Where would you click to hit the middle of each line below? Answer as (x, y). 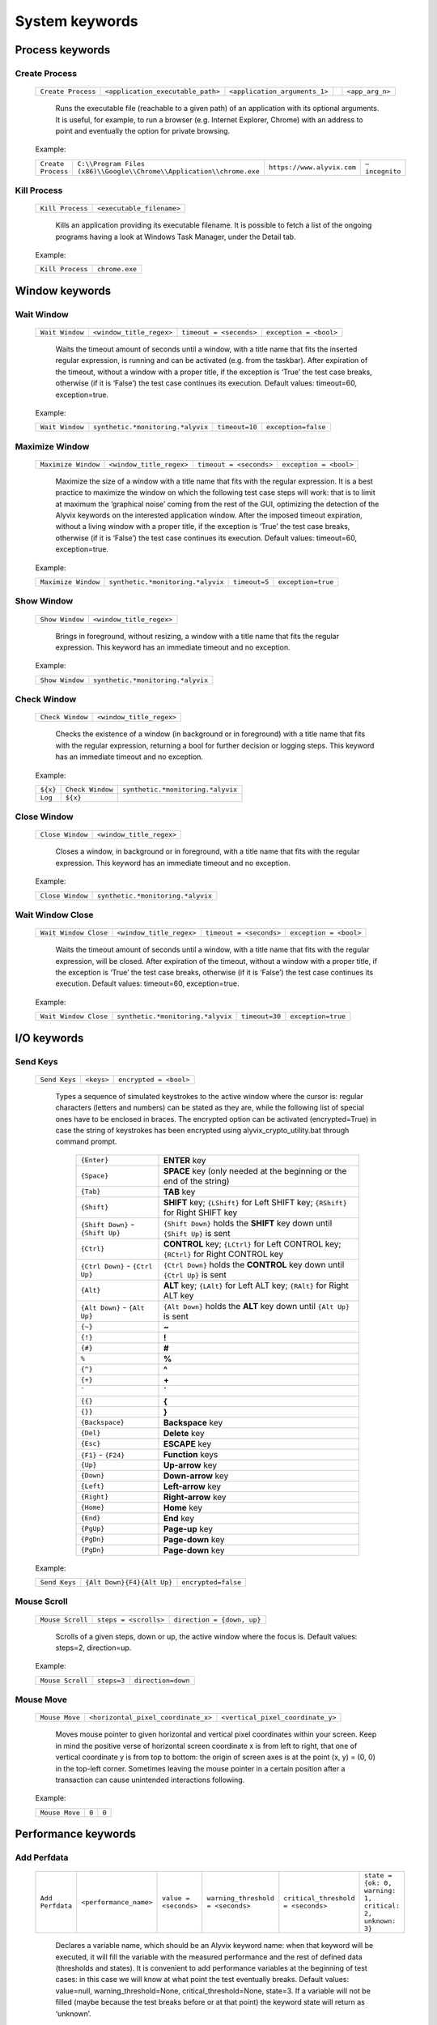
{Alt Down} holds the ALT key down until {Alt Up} (256, 1306)
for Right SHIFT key (200, 1213)
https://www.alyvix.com (312, 167)
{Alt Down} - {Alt (112, 1307)
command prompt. (86, 1141)
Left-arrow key (192, 1486)
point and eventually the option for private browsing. (143, 130)
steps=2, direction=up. (93, 1648)
